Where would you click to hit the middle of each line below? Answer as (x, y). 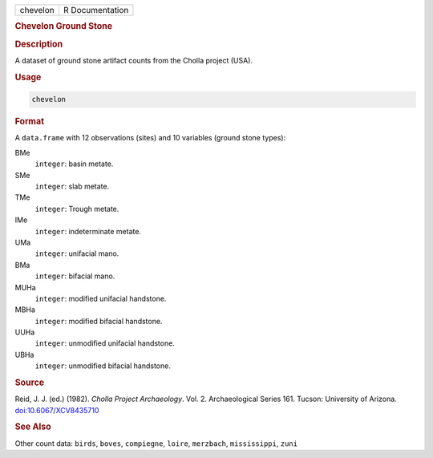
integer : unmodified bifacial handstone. (103, 366)
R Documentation (96, 10)
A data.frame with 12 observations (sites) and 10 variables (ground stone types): (150, 138)
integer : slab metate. (72, 186)
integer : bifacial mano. (75, 276)
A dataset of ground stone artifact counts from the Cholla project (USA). (134, 60)
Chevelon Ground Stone (64, 26)
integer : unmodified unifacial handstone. (105, 343)
